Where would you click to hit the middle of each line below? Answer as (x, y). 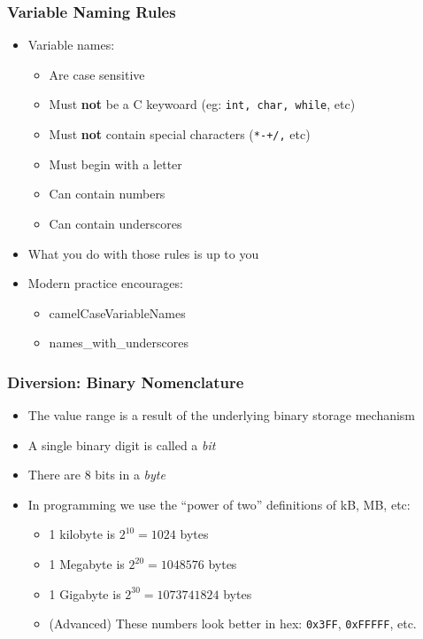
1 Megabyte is (87, 564)
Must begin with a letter (115, 164)
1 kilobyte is (82, 534)
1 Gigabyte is (85, 593)
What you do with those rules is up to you (143, 253)
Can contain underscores (115, 223)
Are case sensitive (97, 74)
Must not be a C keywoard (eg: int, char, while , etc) (202, 104)
